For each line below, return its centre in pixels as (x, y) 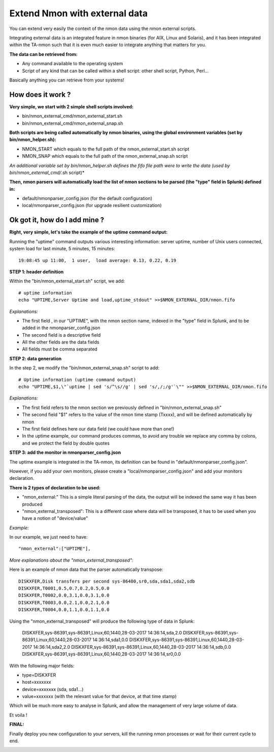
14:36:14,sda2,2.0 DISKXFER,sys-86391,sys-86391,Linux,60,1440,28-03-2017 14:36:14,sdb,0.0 (132, 647)
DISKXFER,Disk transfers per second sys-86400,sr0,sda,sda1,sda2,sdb (107, 581)
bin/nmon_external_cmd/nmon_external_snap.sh (73, 123)
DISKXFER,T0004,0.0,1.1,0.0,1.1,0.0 (64, 610)
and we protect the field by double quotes (66, 443)
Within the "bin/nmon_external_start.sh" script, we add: (67, 281)
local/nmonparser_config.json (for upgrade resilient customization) (92, 206)
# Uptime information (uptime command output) (77, 380)
